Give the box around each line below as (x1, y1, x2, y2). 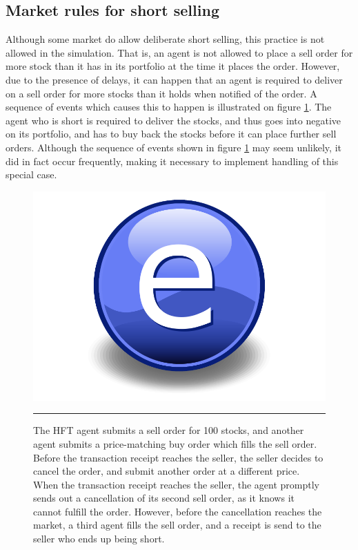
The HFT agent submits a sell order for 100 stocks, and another (33, 423, 304, 437)
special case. (6, 167, 57, 182)
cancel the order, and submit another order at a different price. (33, 464, 300, 478)
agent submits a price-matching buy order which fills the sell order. (33, 436, 317, 451)
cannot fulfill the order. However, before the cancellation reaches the (33, 504, 322, 518)
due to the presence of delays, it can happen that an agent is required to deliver (6, 72, 343, 86)
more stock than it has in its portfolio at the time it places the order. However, (6, 59, 340, 73)
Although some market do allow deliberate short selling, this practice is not (6, 32, 325, 46)
